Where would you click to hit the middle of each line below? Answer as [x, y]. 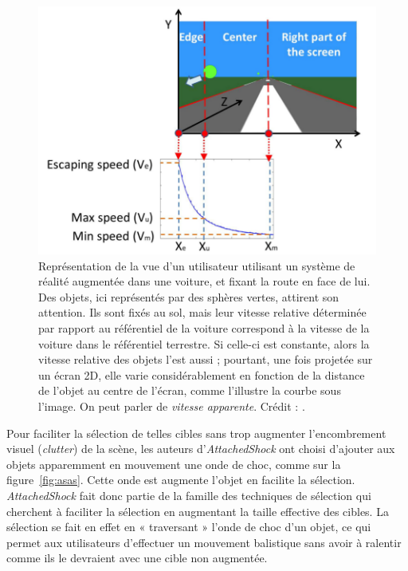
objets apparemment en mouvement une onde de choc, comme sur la [174, 464]
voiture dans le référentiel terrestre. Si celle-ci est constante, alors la [204, 343]
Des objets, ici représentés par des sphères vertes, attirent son [189, 296]
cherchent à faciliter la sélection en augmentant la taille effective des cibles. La [198, 511]
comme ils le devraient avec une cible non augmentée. [137, 558]
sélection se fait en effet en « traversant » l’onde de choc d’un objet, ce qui [189, 527]
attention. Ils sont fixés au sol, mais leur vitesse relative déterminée [202, 312]
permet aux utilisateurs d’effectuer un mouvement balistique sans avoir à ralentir [204, 542]
